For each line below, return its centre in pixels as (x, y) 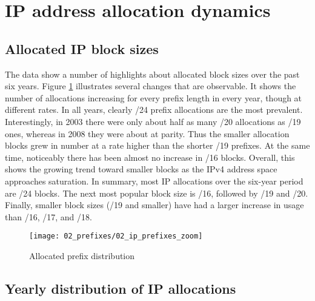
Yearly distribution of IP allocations (121, 288)
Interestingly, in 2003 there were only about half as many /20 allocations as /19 (153, 121)
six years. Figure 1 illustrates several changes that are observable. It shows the (151, 86)
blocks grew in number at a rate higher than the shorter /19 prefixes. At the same (157, 145)
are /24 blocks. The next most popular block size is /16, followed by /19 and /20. (157, 193)
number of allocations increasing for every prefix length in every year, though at (154, 97)
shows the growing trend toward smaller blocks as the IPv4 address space (141, 169)
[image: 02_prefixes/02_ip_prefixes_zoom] (116, 236)
